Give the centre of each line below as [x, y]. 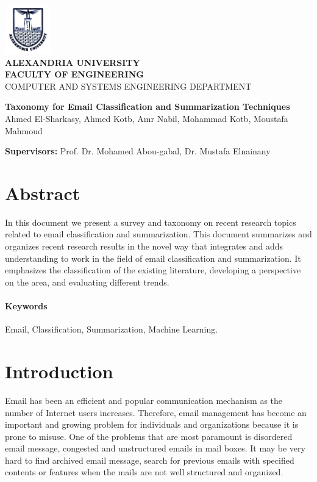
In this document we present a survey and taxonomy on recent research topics [151, 222]
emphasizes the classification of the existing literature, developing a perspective [153, 270]
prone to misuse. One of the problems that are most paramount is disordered [149, 436]
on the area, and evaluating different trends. [87, 282]
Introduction [59, 371]
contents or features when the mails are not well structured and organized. [144, 472]
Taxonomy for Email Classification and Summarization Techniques [148, 106]
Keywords [26, 305]
